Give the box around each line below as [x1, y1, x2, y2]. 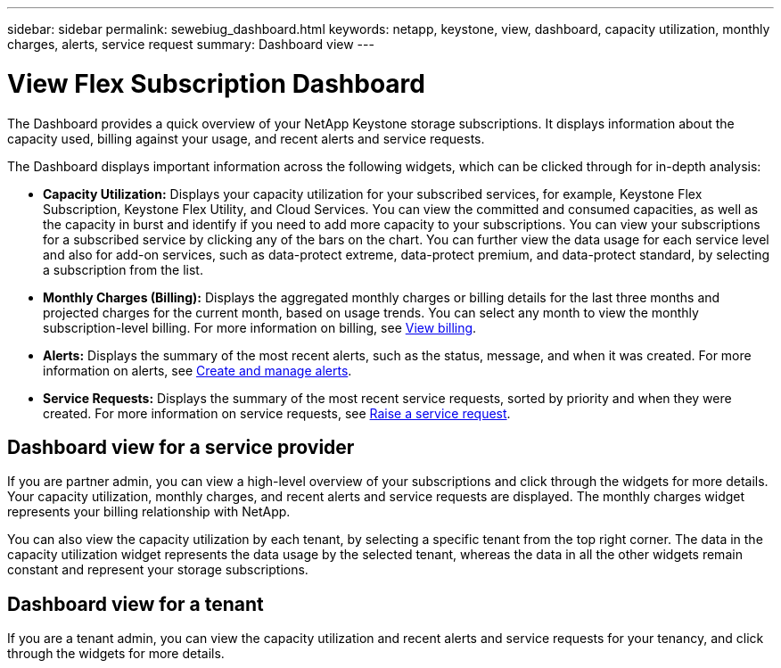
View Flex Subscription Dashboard [7, 68, 425, 99]
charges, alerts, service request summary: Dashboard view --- [7, 37, 374, 52]
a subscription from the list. [43, 261, 203, 277]
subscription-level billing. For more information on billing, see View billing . [43, 319, 477, 335]
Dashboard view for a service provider [7, 435, 355, 458]
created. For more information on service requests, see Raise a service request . [43, 405, 511, 421]
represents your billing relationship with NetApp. [7, 504, 291, 520]
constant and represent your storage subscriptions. [7, 562, 308, 578]
